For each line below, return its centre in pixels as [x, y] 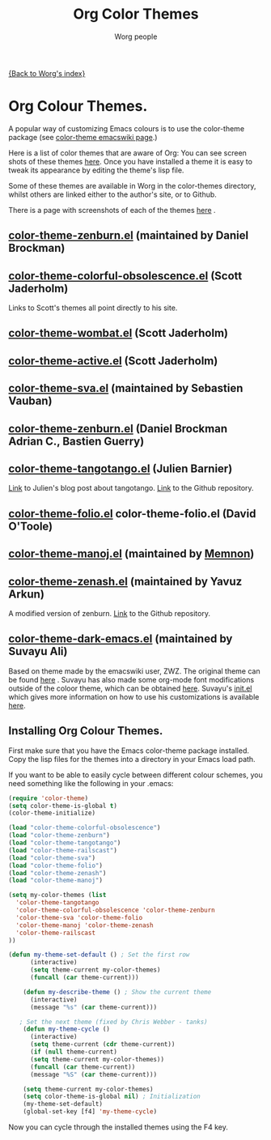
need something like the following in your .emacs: [91, 783]
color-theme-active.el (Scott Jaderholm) [113, 361]
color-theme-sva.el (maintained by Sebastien [126, 388]
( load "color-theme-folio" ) [56, 866]
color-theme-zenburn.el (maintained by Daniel [129, 236]
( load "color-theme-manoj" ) [56, 881]
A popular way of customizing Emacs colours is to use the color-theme [127, 128]
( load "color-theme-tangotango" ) [65, 843]
